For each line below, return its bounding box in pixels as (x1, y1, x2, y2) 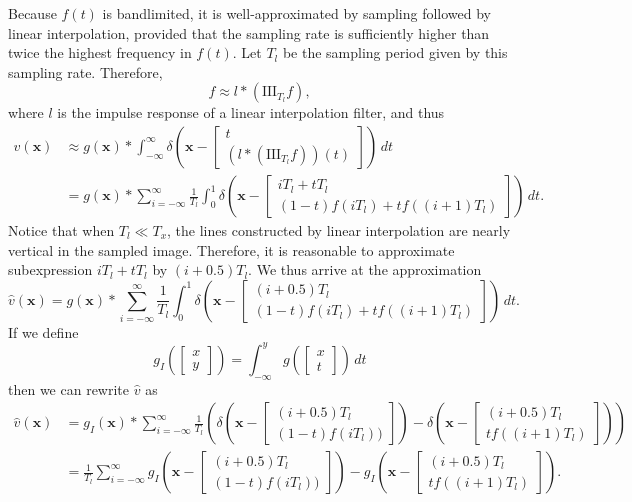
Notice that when (8, 220, 115, 241)
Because (8, 3, 57, 23)
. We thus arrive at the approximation (248, 259, 482, 280)
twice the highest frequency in (8, 42, 192, 63)
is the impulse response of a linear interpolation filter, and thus (57, 102, 445, 123)
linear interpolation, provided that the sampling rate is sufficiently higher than (8, 22, 490, 43)
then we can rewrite (8, 378, 130, 399)
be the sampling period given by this (282, 42, 508, 63)
